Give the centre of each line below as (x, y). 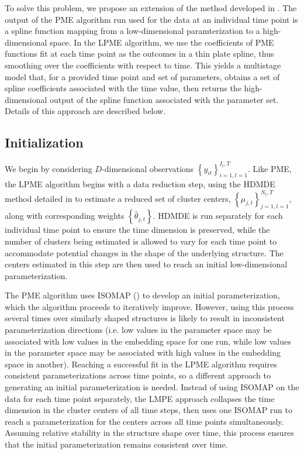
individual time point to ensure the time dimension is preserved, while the (137, 230)
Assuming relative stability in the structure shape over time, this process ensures (149, 433)
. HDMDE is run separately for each (218, 216)
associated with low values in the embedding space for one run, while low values (148, 341)
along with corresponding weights (65, 216)
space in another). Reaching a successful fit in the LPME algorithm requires (141, 364)
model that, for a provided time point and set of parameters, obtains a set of (142, 76)
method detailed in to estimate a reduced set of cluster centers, (118, 198)
